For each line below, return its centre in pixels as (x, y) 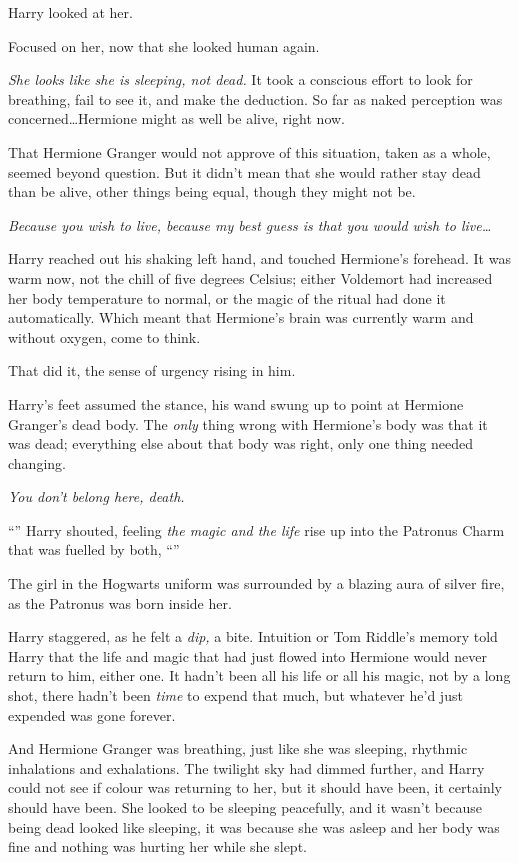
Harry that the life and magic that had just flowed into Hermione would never (247, 655)
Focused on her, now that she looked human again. (164, 45)
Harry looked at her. (70, 12)
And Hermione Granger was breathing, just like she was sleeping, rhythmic (238, 748)
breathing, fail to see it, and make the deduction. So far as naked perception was (255, 98)
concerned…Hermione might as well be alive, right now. (176, 118)
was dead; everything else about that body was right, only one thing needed (241, 443)
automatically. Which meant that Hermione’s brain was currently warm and (241, 317)
